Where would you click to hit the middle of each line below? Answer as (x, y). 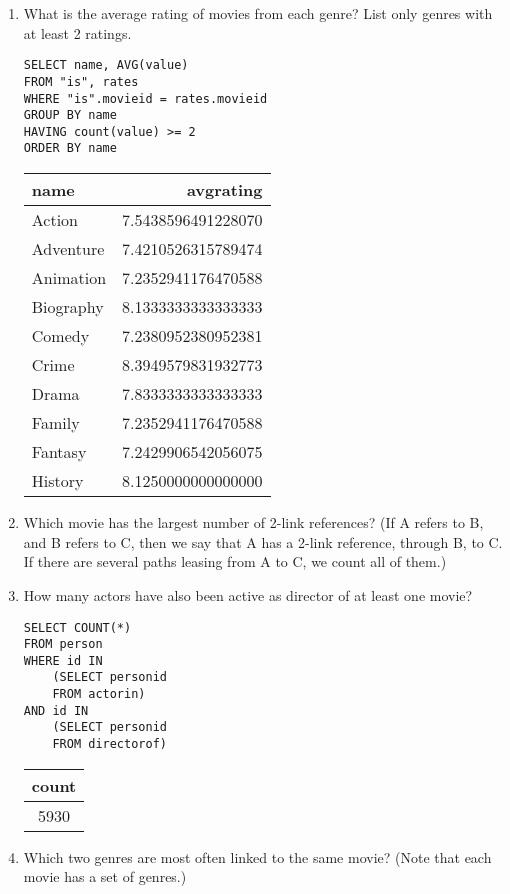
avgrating (224, 190)
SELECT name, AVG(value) (106, 65)
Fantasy (59, 452)
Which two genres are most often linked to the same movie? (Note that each (257, 856)
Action (55, 220)
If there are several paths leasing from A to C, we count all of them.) (235, 561)
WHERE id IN (63, 660)
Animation (69, 278)
